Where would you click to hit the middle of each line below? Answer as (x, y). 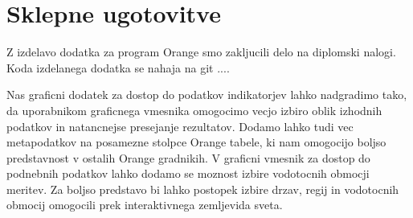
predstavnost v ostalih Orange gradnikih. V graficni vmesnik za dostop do (188, 157)
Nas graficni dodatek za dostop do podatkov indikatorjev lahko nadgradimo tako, (207, 95)
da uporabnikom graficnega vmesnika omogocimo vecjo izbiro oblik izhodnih (194, 110)
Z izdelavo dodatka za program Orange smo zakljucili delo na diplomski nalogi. (201, 52)
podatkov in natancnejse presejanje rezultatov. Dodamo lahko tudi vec (180, 126)
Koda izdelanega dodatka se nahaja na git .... (118, 67)
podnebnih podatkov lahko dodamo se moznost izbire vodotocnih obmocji (188, 173)
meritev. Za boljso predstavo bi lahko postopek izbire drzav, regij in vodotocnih (203, 189)
